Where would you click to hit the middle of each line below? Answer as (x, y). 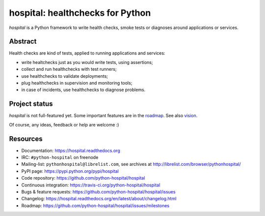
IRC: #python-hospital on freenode (60, 157)
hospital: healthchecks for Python (80, 13)
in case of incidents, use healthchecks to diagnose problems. (83, 90)
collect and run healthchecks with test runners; (69, 69)
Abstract (23, 42)
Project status (31, 104)
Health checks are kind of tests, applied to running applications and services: (87, 53)
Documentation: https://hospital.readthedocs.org (71, 151)
